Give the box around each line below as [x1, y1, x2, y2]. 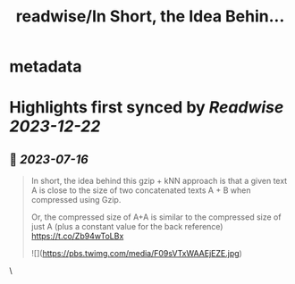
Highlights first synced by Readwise [9, 97, 284, 118]
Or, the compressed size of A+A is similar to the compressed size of [30, 212, 282, 222]
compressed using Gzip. [30, 195, 122, 205]
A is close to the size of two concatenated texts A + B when [30, 185, 251, 196]
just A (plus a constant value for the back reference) [30, 221, 223, 232]
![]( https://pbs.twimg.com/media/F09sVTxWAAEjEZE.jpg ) [30, 248, 243, 259]
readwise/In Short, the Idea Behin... [15, 6, 285, 27]
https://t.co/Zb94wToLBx [30, 230, 124, 242]
